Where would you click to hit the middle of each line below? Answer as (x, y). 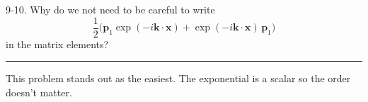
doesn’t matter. (39, 92)
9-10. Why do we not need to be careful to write (110, 9)
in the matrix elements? (57, 44)
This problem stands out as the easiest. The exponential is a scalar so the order (178, 78)
